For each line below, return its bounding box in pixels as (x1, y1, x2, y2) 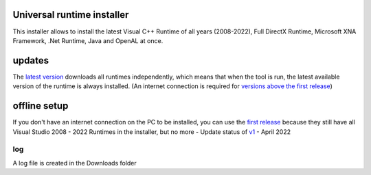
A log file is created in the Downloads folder (12, 159, 137, 167)
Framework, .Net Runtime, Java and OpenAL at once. (12, 36, 164, 44)
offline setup (12, 100, 69, 112)
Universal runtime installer (12, 9, 129, 21)
